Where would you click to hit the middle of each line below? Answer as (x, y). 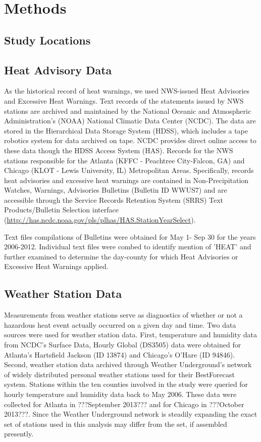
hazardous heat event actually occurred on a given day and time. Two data (120, 324)
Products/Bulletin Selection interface (61, 210)
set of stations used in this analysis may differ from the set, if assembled (116, 424)
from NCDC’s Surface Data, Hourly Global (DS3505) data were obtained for (123, 345)
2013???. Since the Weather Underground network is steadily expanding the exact (131, 414)
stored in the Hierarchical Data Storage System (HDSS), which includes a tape (126, 130)
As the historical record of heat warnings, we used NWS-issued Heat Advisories (127, 91)
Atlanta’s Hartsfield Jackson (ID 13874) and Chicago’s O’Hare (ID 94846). (120, 354)
